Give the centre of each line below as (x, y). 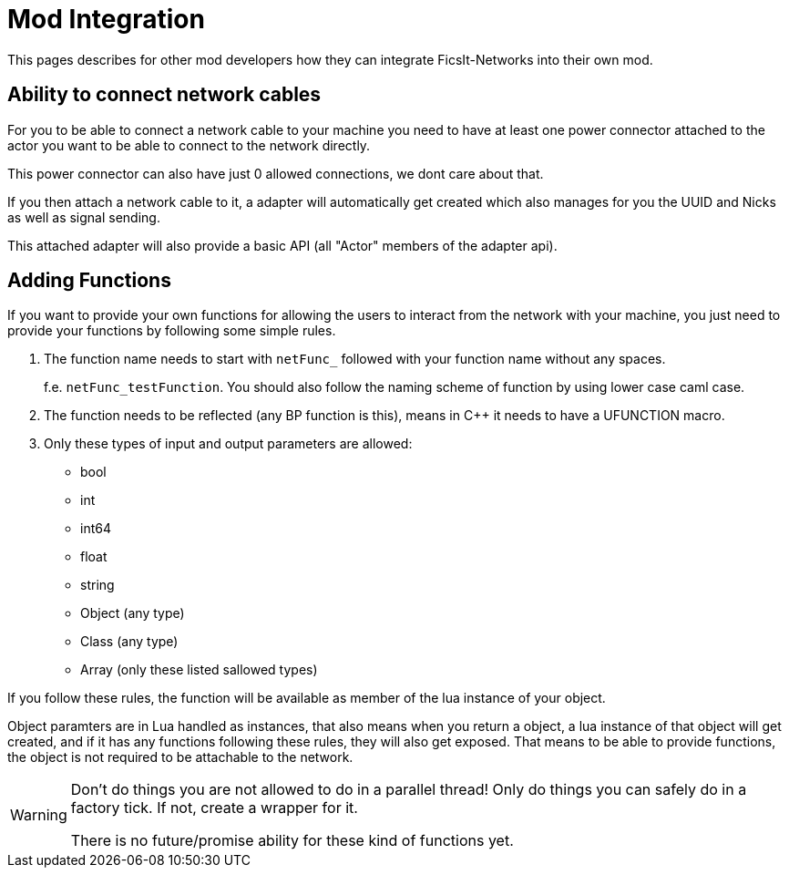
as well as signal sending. (84, 217)
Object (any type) (133, 613)
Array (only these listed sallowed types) (199, 670)
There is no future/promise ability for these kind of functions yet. (292, 841)
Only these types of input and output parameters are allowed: (228, 444)
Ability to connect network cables (164, 95)
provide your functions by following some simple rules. (172, 331)
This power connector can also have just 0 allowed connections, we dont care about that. (276, 173)
